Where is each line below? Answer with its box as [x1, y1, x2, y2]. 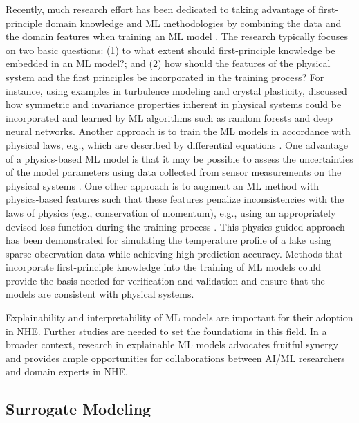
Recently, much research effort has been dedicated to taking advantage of [6, 2, 315, 16]
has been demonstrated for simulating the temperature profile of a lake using [6, 233, 331, 247]
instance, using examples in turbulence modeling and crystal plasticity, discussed [6, 83, 347, 98]
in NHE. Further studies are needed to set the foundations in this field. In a [6, 323, 327, 338]
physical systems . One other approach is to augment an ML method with [6, 178, 319, 192]
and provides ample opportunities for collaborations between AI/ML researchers [6, 350, 345, 365]
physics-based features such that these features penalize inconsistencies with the [6, 192, 344, 206]
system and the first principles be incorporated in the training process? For [6, 69, 324, 84]
